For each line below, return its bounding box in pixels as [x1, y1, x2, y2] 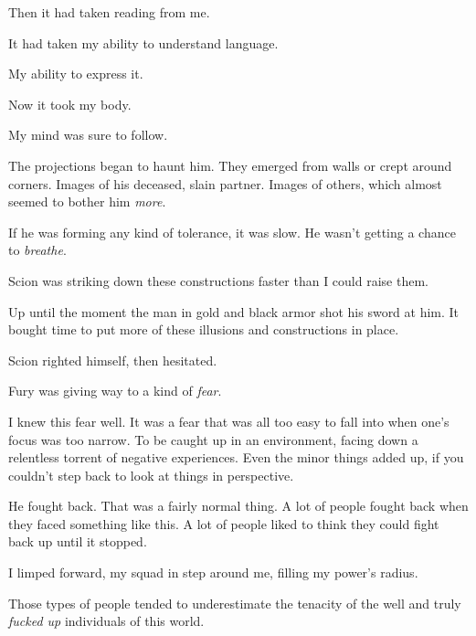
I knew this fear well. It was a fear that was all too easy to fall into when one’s [8, 411, 450, 430]
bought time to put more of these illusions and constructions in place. [8, 320, 399, 339]
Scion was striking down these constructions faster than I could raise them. [8, 270, 428, 290]
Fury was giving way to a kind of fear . [8, 381, 222, 400]
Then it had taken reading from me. [8, 3, 210, 21]
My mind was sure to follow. [8, 125, 168, 144]
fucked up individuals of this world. [8, 611, 205, 631]
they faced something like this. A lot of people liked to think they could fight [8, 514, 439, 533]
